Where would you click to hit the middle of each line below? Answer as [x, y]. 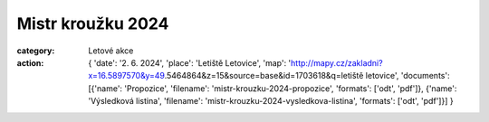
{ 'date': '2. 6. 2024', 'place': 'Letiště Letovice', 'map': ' [190, 62]
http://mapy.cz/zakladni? [337, 62]
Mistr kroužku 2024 [93, 23]
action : [30, 62]
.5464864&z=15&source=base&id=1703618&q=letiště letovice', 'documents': [307, 76]
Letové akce [111, 51]
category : [36, 51]
